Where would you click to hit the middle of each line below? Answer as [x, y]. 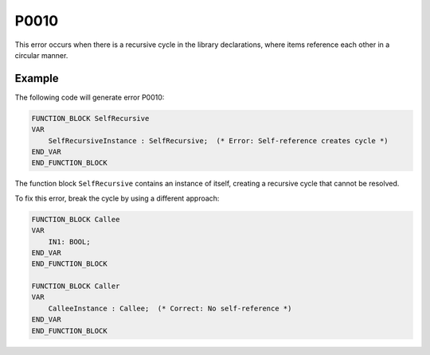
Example [37, 78]
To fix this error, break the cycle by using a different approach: [117, 198]
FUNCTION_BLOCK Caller [76, 286]
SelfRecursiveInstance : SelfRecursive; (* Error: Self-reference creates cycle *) [219, 140]
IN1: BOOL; [69, 242]
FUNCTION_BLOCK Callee [76, 219]
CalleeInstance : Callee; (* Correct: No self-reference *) [170, 308]
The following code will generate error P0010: [90, 97]
